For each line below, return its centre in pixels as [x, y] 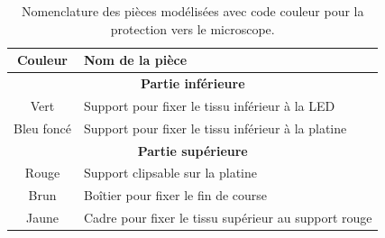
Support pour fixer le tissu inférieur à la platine [215, 128]
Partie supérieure [192, 150]
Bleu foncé [42, 128]
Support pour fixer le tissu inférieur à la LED [209, 105]
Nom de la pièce [135, 60]
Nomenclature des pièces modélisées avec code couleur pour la [192, 11]
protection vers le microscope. [192, 28]
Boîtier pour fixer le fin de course [175, 195]
